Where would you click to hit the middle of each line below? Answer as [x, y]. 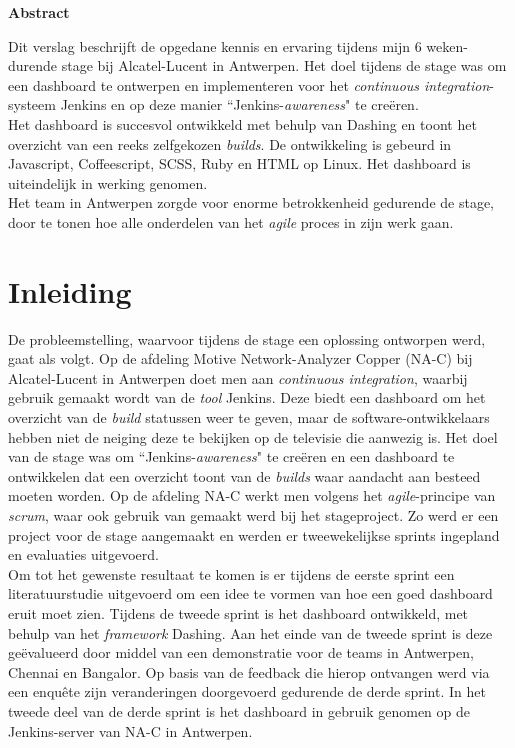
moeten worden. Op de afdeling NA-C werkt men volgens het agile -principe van [252, 495]
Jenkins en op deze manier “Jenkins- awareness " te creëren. [239, 104]
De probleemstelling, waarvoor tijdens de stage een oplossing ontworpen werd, [247, 338]
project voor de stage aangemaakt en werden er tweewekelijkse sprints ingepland [254, 534]
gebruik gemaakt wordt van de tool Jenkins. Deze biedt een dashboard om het [247, 397]
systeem [32, 104]
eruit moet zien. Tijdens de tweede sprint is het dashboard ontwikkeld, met [238, 612]
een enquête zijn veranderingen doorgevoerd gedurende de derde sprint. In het [247, 691]
